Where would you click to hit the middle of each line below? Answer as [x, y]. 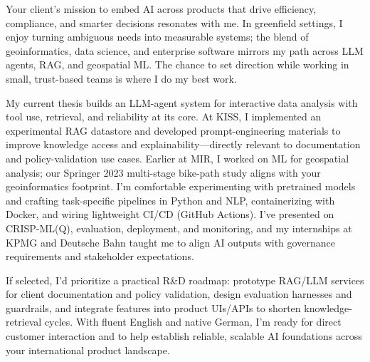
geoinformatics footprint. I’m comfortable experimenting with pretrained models [181, 186]
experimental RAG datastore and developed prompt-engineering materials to [173, 130]
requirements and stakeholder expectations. [100, 256]
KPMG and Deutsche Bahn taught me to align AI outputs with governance [170, 242]
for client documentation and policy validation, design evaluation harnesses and [179, 294]
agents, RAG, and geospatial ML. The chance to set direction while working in [178, 64]
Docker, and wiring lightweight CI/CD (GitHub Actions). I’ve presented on [170, 214]
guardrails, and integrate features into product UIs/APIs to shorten [153, 307]
